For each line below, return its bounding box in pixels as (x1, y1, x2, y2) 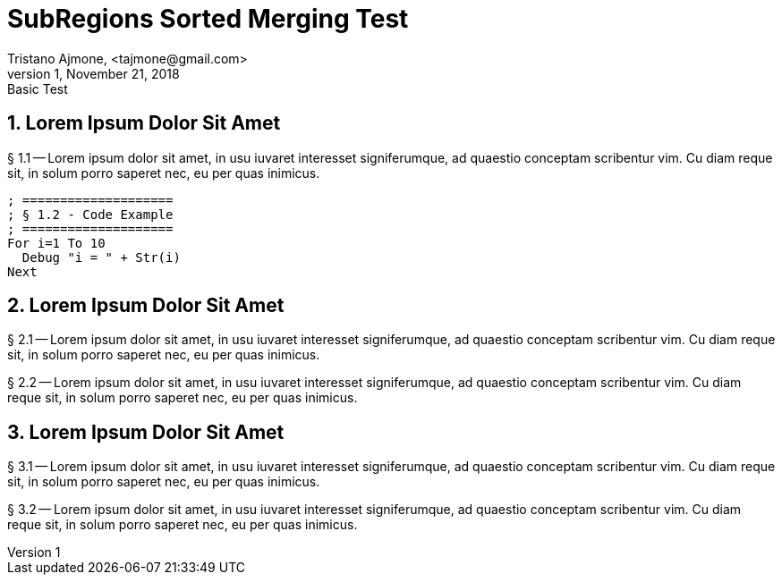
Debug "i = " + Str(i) (21, 249, 181, 265)
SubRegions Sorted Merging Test (7, 4, 409, 34)
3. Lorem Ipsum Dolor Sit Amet (7, 420, 285, 443)
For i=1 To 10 (7, 235, 106, 250)
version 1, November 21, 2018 (7, 65, 180, 81)
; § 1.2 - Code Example (7, 207, 174, 222)
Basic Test (7, 80, 68, 97)
